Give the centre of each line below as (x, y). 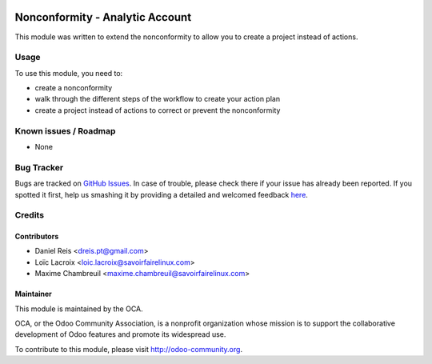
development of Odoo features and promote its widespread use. (120, 334)
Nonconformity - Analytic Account (103, 17)
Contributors (37, 237)
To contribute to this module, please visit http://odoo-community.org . (129, 349)
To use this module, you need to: (69, 73)
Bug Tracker (39, 167)
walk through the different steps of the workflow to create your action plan (157, 99)
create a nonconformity (74, 88)
